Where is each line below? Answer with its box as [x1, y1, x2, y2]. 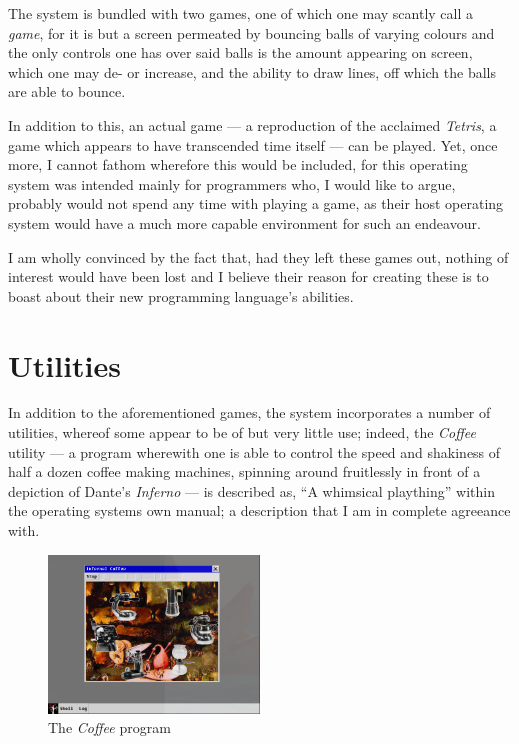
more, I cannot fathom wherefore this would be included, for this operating [8, 154, 468, 175]
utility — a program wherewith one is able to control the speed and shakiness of [8, 441, 501, 462]
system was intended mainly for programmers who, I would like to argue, [8, 173, 456, 194]
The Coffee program [48, 717, 171, 738]
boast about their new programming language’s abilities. [8, 285, 354, 306]
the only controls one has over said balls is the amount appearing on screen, [8, 42, 473, 63]
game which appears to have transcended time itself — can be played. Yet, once [8, 134, 498, 155]
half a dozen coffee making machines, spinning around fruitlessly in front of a [8, 461, 481, 482]
